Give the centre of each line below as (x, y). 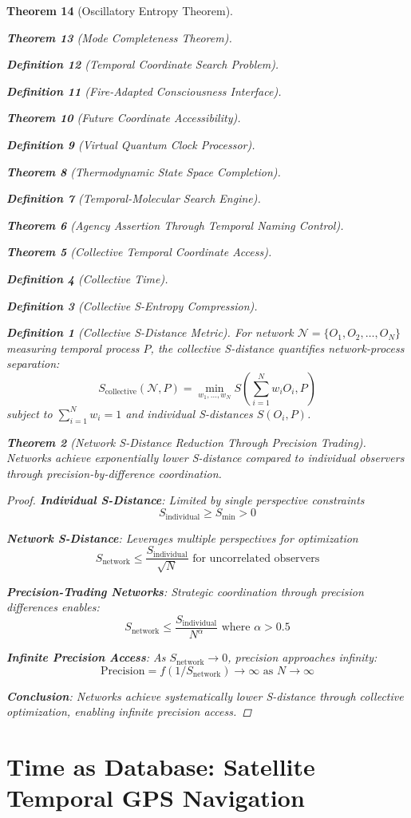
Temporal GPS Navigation (156, 798)
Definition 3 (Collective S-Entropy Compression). (132, 305)
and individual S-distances (189, 413)
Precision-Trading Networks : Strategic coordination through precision (185, 591)
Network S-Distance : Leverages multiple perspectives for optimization (182, 537)
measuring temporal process (73, 348)
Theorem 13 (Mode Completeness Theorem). (119, 37)
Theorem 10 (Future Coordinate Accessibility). (124, 118)
